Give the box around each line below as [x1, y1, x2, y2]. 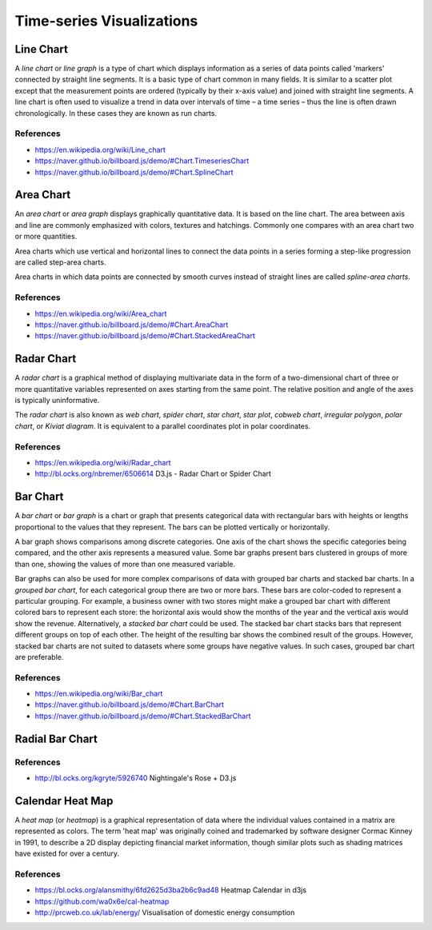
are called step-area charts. [14, 257, 106, 267]
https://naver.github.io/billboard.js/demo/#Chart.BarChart [34, 700, 224, 709]
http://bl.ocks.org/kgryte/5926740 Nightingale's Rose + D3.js [34, 773, 237, 783]
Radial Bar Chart [14, 732, 98, 745]
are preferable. [14, 652, 64, 661]
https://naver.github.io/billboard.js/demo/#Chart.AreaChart [34, 320, 229, 329]
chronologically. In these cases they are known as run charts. [14, 108, 218, 118]
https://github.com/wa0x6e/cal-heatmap [34, 896, 170, 906]
